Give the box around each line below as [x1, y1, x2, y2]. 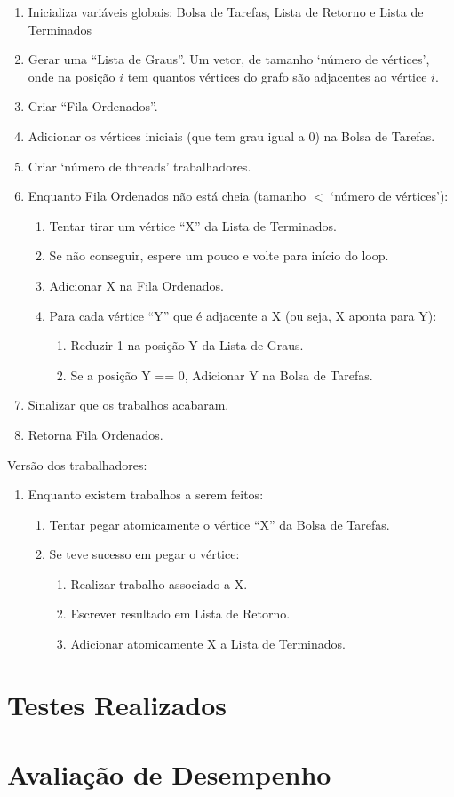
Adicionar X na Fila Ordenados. [49, 275, 224, 294]
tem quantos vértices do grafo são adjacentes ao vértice [127, 67, 427, 85]
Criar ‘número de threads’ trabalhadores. [28, 156, 251, 175]
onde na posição [28, 67, 115, 85]
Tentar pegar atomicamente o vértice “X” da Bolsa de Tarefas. [49, 514, 390, 533]
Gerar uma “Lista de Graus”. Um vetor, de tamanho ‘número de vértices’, [28, 50, 430, 68]
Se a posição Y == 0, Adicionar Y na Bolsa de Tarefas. [70, 365, 373, 384]
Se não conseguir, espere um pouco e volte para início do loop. [49, 246, 389, 265]
